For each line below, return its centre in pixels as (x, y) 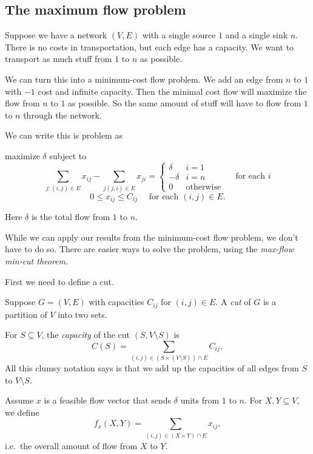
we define (22, 412)
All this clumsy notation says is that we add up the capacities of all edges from (152, 368)
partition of (26, 314)
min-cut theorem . (36, 260)
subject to (68, 155)
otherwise (204, 187)
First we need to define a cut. (59, 281)
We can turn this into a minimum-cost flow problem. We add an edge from (144, 79)
